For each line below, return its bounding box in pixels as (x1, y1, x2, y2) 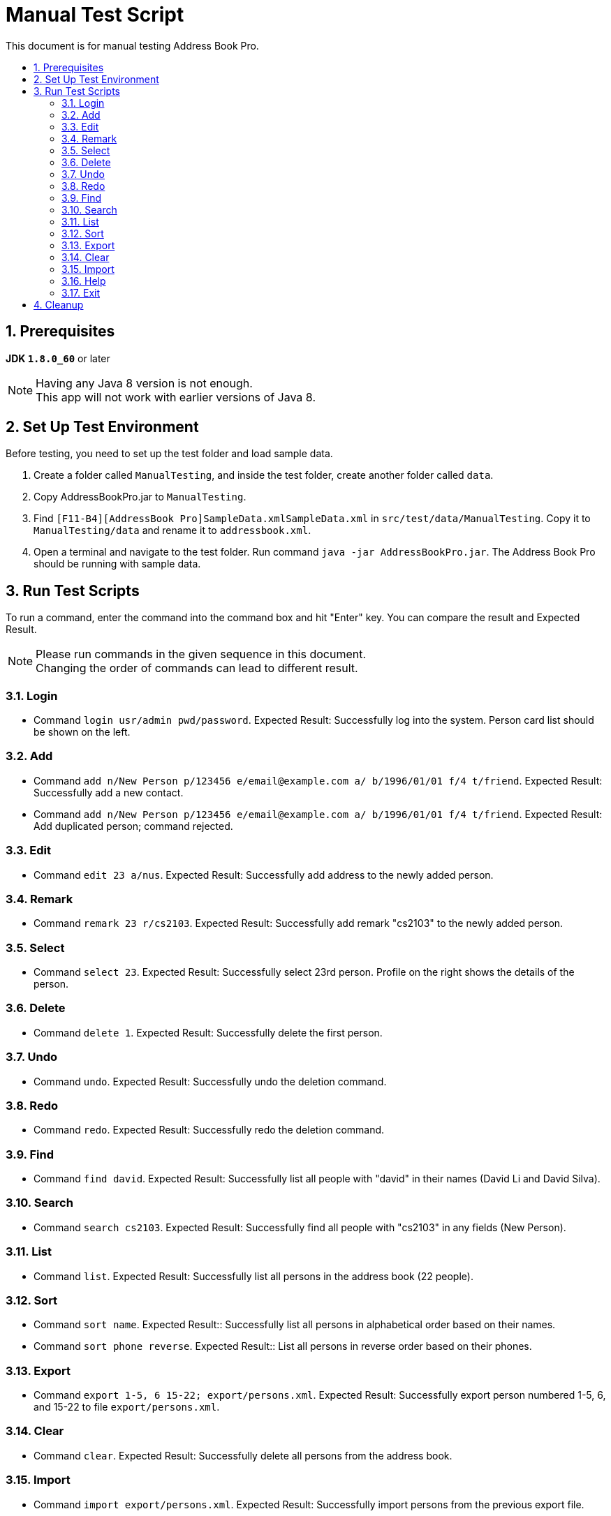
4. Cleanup (34, 298, 84, 311)
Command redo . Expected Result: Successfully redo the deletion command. (34, 1124, 385, 1136)
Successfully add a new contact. (34, 786, 184, 798)
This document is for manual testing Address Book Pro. (6, 39, 259, 52)
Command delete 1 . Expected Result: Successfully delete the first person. (34, 1026, 383, 1039)
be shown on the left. (34, 726, 131, 738)
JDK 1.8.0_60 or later (6, 352, 110, 364)
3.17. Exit (61, 286, 101, 299)
